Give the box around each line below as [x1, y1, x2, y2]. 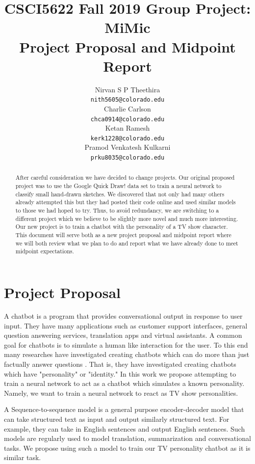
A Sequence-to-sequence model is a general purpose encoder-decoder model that [4, 404, 244, 414]
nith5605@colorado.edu [90, 96, 165, 104]
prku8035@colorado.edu [90, 154, 165, 162]
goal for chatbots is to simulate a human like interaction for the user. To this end [4, 339, 248, 350]
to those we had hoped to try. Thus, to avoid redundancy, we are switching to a [15, 206, 219, 215]
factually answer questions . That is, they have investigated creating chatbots [4, 358, 236, 369]
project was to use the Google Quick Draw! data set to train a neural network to [15, 182, 222, 190]
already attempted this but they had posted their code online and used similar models [15, 198, 236, 206]
